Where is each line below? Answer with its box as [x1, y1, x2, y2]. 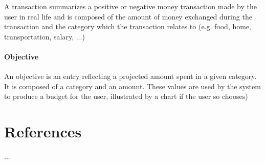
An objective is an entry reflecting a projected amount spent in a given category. [4, 71, 257, 81]
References [4, 121, 82, 142]
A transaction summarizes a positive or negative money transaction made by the [4, 1, 257, 11]
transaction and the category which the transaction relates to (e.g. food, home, [4, 21, 251, 32]
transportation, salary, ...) [4, 31, 85, 42]
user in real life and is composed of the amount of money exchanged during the [4, 11, 252, 22]
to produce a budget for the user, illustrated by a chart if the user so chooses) [4, 91, 248, 101]
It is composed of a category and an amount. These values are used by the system [4, 80, 261, 91]
